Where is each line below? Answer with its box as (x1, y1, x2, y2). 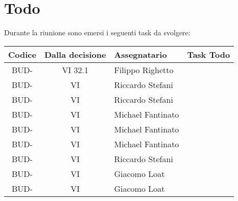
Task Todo (187, 48, 230, 60)
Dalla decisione (44, 48, 106, 60)
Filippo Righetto (114, 63, 174, 76)
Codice (8, 48, 36, 60)
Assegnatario (114, 48, 167, 60)
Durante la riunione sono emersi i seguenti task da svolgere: (4, 27, 191, 38)
